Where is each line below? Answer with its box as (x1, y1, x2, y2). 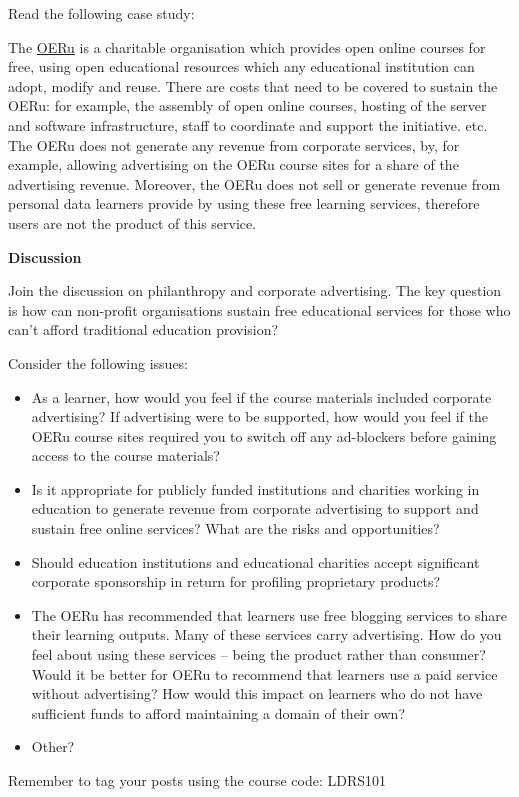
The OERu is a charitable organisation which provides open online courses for (8, 36, 486, 57)
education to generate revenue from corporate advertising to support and (31, 498, 479, 519)
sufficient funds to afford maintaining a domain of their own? (31, 702, 405, 723)
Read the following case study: (8, 3, 195, 23)
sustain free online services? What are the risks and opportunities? (31, 518, 440, 539)
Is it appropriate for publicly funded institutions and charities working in (31, 478, 480, 499)
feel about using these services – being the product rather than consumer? (31, 644, 486, 665)
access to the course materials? (31, 445, 220, 466)
